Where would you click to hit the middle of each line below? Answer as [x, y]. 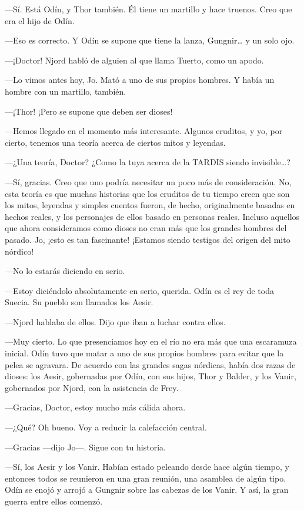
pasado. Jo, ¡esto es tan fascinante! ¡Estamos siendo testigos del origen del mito [148, 239]
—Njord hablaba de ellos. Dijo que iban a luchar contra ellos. [115, 321]
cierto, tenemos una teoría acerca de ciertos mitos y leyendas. [115, 142]
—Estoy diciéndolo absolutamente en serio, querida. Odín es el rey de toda [139, 290]
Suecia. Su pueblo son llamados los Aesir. [79, 302]
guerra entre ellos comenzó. [54, 501]
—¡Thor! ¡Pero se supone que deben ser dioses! [89, 111]
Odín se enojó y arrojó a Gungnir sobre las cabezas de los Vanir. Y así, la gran [147, 490]
